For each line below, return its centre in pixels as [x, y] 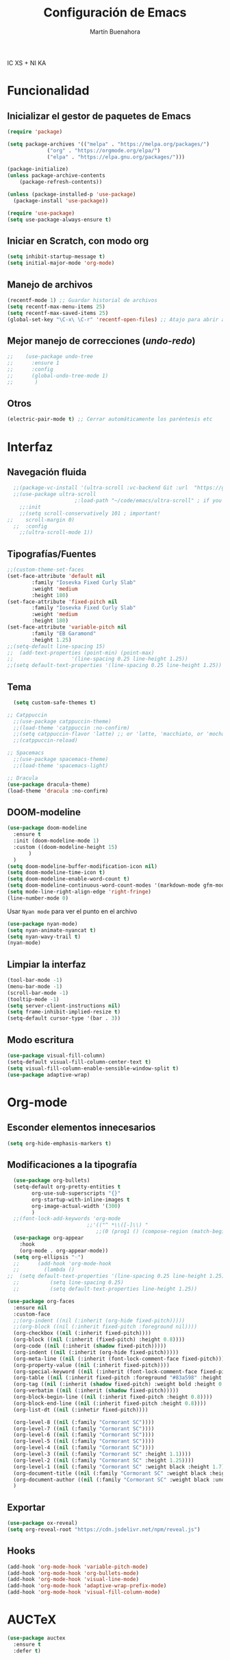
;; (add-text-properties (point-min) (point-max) [81, 653]
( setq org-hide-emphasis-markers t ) [59, 1143]
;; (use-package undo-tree [50, 357]
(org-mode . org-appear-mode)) [64, 1250]
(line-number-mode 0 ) [38, 898]
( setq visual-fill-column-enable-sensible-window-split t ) [93, 1068]
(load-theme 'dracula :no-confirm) [58, 791]
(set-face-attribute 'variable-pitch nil [67, 627]
